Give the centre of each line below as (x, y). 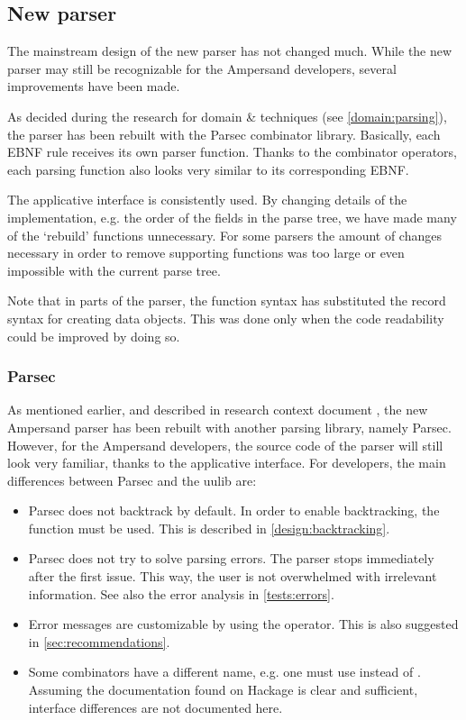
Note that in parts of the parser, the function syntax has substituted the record (227, 301)
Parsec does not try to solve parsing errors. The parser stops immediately (231, 558)
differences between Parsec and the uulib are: (132, 480)
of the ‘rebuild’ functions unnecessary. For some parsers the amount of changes (224, 235)
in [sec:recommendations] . (99, 641)
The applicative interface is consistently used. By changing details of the (207, 200)
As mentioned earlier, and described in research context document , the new (218, 410)
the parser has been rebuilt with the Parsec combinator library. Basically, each (224, 134)
